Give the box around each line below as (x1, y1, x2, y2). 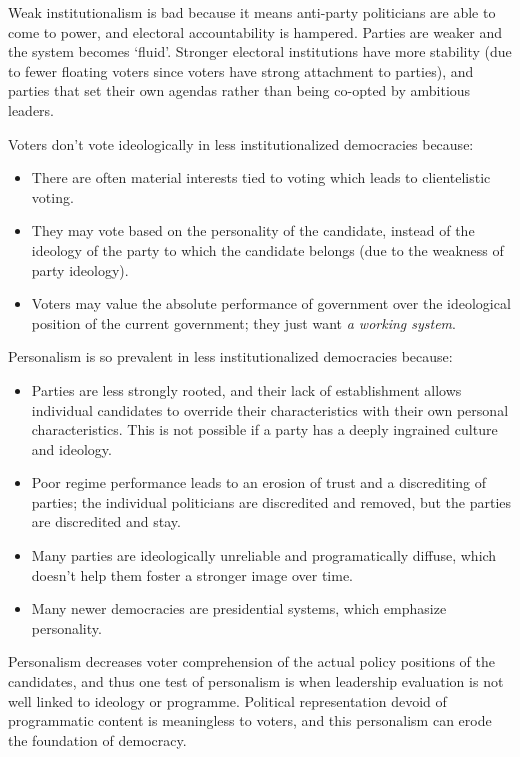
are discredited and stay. (31, 511, 181, 532)
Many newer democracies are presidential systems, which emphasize (31, 598, 447, 619)
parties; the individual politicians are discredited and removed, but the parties (31, 491, 512, 512)
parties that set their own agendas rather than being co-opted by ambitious (8, 80, 471, 101)
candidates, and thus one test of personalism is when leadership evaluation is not (8, 671, 504, 692)
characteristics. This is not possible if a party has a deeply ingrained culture (31, 419, 498, 440)
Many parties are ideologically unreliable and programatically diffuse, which (31, 545, 497, 566)
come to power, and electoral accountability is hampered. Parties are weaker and (8, 21, 503, 42)
